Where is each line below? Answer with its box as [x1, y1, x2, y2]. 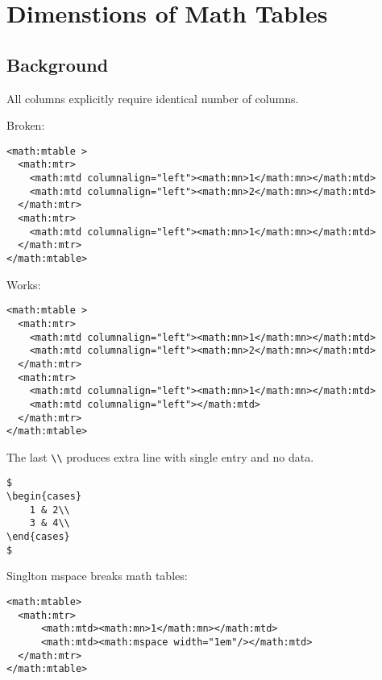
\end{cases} [6, 531, 70, 543]
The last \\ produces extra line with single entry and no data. [6, 448, 314, 465]
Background [6, 52, 109, 77]
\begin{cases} [6, 491, 82, 503]
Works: [6, 276, 41, 292]
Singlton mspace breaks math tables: [6, 567, 188, 584]
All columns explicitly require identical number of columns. [6, 89, 299, 106]
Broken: [6, 117, 45, 134]
